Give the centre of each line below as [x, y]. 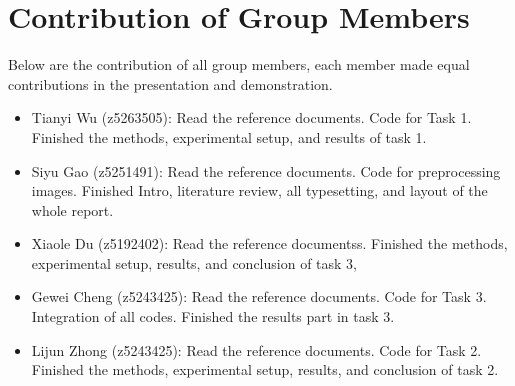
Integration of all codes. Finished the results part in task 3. [213, 316]
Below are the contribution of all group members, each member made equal [239, 64]
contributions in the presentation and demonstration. [170, 83]
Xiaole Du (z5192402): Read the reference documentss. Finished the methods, [269, 243]
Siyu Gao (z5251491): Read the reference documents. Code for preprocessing [266, 170]
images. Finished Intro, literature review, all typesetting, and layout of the [259, 190]
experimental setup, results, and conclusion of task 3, [194, 262]
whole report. [72, 209]
